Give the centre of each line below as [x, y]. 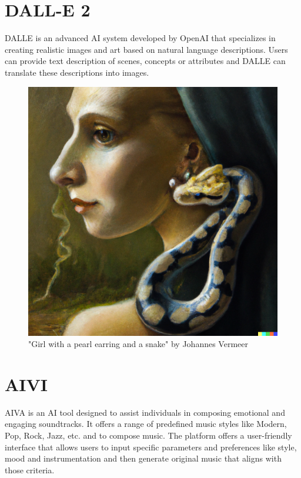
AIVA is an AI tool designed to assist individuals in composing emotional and [145, 412]
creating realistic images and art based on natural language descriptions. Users [146, 49]
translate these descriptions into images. [77, 72]
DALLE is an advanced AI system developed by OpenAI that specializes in [140, 38]
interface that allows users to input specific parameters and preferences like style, [151, 447]
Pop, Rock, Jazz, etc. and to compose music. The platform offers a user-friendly [148, 435]
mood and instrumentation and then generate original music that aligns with [143, 458]
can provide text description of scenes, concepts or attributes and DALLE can [145, 61]
